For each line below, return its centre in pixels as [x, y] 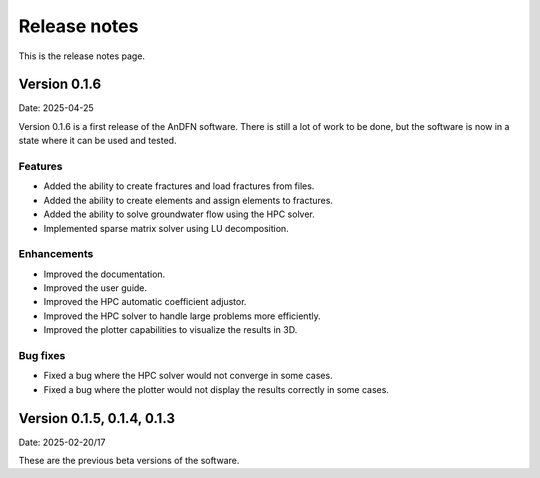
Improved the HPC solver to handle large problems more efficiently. [182, 316]
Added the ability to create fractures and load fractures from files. [179, 186]
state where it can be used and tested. [97, 141]
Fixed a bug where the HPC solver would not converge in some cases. [188, 376]
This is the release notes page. [81, 56]
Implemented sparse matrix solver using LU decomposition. [166, 228]
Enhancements [56, 254]
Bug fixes [42, 356]
